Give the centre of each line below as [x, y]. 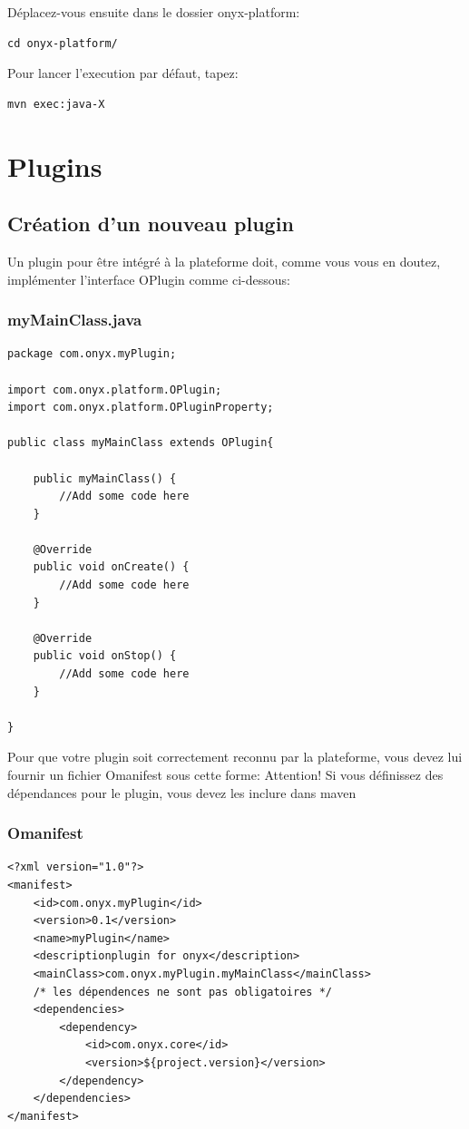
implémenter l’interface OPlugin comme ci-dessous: [149, 279]
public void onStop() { [105, 656]
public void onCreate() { [111, 567]
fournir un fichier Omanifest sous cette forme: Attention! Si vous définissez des [225, 775]
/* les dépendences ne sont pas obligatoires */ [182, 992]
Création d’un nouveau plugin [151, 224]
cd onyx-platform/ [63, 43]
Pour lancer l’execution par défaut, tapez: [123, 73]
